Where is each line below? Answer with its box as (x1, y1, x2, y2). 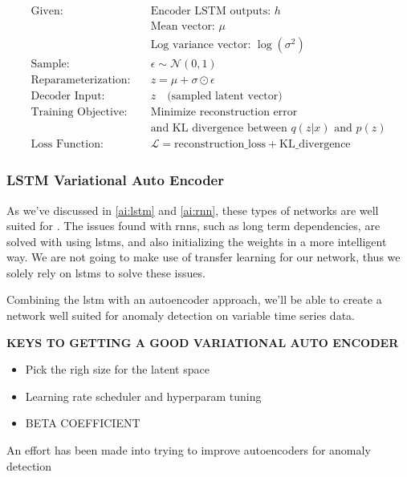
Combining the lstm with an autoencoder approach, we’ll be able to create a (6, 291, 382, 308)
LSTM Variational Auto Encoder (6, 170, 224, 190)
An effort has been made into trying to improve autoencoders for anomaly (6, 442, 371, 459)
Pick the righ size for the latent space (25, 361, 210, 378)
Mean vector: (150, 21, 215, 33)
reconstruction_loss (174, 139, 266, 151)
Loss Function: (31, 139, 104, 151)
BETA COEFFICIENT (25, 414, 140, 431)
